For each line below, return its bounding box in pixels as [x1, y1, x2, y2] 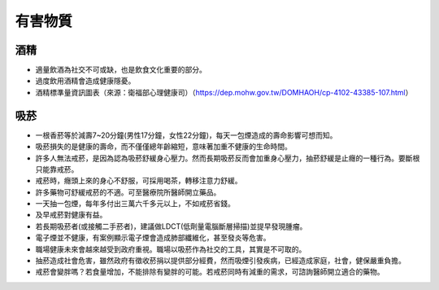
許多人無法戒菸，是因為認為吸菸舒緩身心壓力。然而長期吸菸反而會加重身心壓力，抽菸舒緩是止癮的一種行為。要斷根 [35, 153, 420, 163]
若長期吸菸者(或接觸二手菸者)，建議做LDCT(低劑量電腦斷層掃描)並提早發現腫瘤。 [35, 221, 307, 231]
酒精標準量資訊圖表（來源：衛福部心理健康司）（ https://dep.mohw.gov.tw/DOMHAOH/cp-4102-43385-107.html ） [35, 87, 413, 97]
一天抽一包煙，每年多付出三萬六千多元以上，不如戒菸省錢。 [35, 199, 235, 209]
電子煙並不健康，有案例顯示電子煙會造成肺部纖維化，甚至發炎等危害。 [35, 233, 271, 243]
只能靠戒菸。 [35, 164, 79, 174]
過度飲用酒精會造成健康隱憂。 [35, 76, 136, 86]
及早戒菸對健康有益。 [35, 210, 107, 220]
